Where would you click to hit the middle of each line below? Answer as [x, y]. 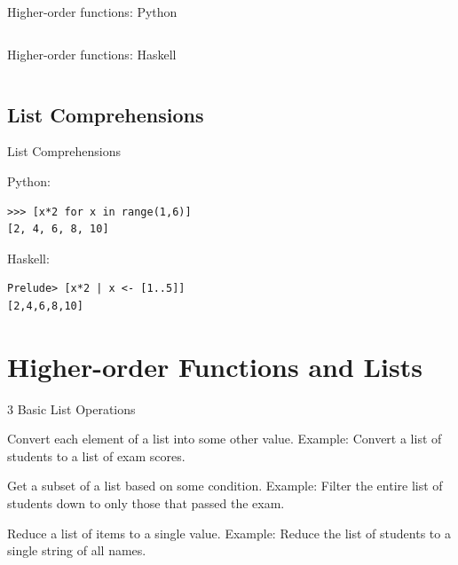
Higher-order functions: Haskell [92, 54]
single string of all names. [77, 550]
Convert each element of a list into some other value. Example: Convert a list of [225, 439]
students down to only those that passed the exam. [146, 503]
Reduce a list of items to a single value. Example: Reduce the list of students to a [229, 533]
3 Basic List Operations [71, 408]
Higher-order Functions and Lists [215, 366]
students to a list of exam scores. [96, 455]
